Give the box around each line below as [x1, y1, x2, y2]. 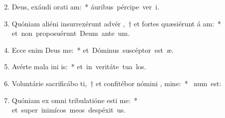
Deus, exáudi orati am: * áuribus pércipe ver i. [11, 1, 160, 11]
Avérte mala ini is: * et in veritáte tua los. [11, 61, 146, 72]
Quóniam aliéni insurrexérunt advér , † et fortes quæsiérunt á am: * [11, 18, 222, 28]
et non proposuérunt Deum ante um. [11, 28, 130, 38]
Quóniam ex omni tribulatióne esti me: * [11, 95, 138, 105]
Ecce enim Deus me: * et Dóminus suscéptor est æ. [11, 44, 174, 55]
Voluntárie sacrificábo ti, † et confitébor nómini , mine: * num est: [11, 78, 222, 88]
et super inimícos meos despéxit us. [11, 105, 126, 115]
